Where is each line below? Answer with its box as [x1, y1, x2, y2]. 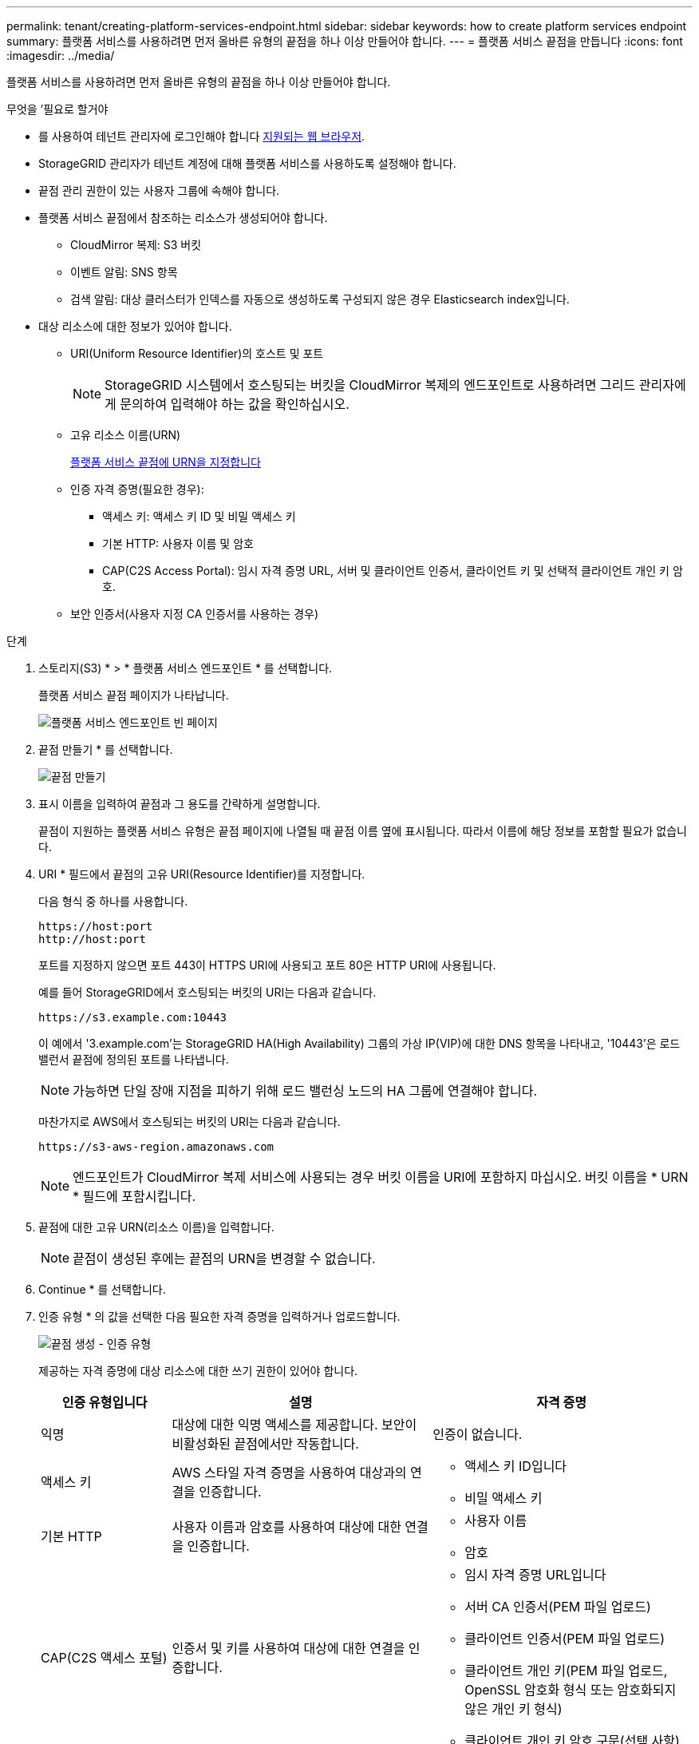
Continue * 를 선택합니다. [38, 1282, 166, 1296]
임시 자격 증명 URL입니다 [464, 1567, 606, 1583]
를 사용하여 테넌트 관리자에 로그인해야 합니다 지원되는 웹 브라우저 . [38, 129, 365, 143]
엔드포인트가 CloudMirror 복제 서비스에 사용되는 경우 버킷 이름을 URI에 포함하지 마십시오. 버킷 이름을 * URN [73, 1169, 689, 1185]
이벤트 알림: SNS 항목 [70, 265, 178, 279]
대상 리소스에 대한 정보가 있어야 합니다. [38, 319, 232, 333]
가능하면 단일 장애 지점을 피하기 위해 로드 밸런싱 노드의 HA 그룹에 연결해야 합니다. [73, 1083, 538, 1099]
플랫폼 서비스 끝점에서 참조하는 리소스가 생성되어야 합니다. [38, 211, 328, 224]
